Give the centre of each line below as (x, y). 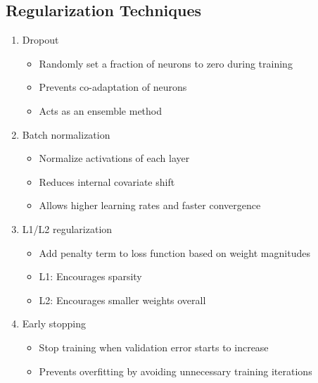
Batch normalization (66, 134)
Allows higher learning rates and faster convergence (150, 205)
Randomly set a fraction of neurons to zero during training (166, 63)
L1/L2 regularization (67, 228)
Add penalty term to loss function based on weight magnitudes (174, 252)
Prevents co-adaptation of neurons (113, 87)
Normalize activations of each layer (114, 158)
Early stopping (54, 324)
